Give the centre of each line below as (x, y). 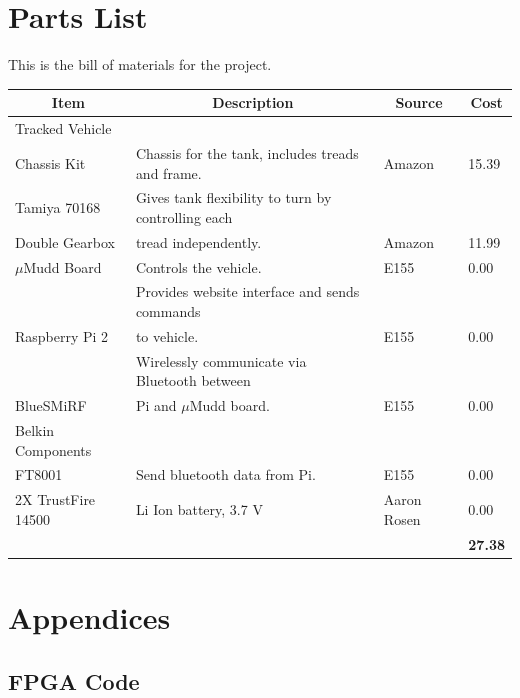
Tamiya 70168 (58, 207)
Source (419, 102)
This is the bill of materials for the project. (140, 64)
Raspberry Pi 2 (62, 335)
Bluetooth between (193, 380)
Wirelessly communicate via (221, 360)
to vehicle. (167, 335)
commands (168, 311)
